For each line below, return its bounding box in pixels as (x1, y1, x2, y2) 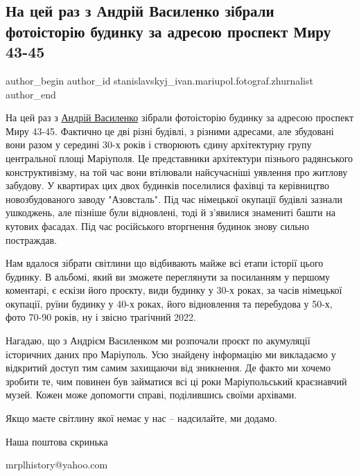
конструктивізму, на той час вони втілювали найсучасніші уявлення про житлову (6, 164, 348, 179)
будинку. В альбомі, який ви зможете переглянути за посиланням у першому (6, 269, 331, 283)
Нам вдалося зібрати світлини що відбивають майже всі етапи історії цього (6, 256, 324, 270)
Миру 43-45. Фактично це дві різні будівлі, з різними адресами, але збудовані (6, 123, 334, 138)
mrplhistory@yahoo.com (6, 457, 108, 472)
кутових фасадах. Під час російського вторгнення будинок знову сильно (6, 218, 310, 233)
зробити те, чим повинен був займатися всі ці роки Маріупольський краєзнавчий (6, 373, 347, 388)
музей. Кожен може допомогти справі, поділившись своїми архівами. (6, 387, 297, 402)
